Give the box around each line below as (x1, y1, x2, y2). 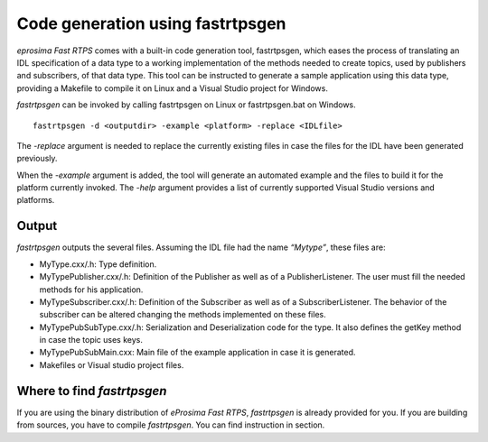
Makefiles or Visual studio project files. (39, 359, 184, 370)
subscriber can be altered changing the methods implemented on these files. (39, 309, 326, 320)
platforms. (16, 195, 55, 206)
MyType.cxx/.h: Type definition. (39, 258, 157, 270)
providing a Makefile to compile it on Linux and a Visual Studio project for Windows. (16, 82, 329, 94)
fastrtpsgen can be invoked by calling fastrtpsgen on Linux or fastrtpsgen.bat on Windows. (16, 99, 356, 110)
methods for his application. (39, 284, 144, 295)
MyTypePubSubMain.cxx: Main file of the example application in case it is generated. (39, 347, 356, 358)
